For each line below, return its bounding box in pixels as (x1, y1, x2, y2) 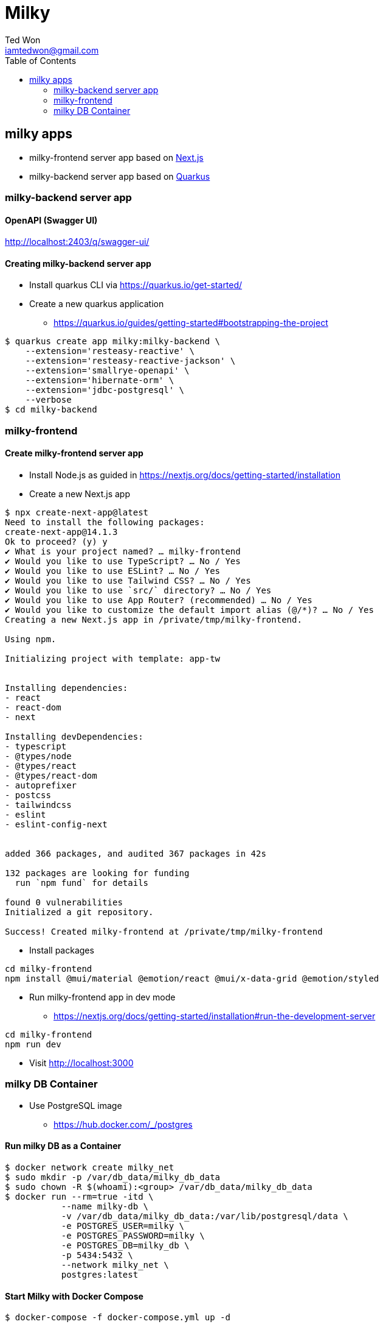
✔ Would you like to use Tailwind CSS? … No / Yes (5, 576, 251, 586)
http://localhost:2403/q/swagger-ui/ (5, 236, 150, 247)
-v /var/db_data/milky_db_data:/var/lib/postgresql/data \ (61, 1211, 348, 1221)
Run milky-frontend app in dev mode (29, 992, 176, 1002)
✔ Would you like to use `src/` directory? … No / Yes (5, 586, 272, 595)
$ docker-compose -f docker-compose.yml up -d (5, 1312, 230, 1323)
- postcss (5, 790, 51, 800)
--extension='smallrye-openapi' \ (25, 366, 190, 376)
